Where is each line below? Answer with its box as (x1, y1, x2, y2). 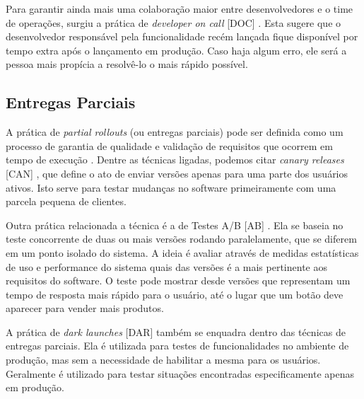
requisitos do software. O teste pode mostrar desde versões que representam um (6, 273, 351, 288)
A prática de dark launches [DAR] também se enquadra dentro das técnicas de (6, 324, 346, 339)
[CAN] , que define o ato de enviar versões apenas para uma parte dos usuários (6, 166, 348, 180)
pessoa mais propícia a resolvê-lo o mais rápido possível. (6, 57, 248, 71)
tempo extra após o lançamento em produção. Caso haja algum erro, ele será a (6, 42, 347, 57)
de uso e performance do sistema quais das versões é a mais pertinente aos (6, 259, 327, 274)
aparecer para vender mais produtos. (6, 301, 164, 316)
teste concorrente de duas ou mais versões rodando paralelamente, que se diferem (6, 231, 357, 246)
